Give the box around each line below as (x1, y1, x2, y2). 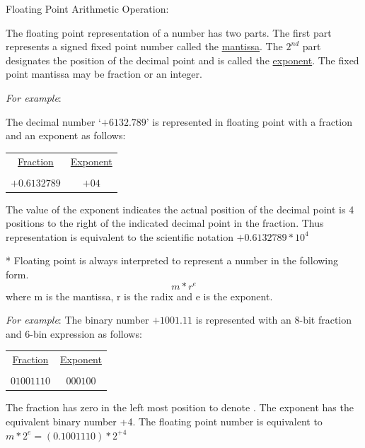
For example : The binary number (6, 312, 149, 327)
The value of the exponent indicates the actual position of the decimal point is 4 (6, 201, 354, 216)
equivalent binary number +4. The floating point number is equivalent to (6, 413, 323, 428)
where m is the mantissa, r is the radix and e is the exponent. (6, 288, 273, 303)
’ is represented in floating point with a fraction (146, 114, 352, 129)
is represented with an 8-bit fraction (195, 312, 352, 327)
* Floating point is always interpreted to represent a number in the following (6, 253, 339, 268)
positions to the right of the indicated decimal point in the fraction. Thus (6, 216, 324, 230)
